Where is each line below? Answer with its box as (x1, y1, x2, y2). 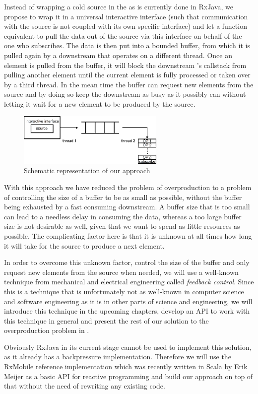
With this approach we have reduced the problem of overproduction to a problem (4, 182, 252, 192)
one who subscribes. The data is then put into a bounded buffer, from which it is (4, 40, 250, 51)
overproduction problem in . (4, 325, 89, 335)
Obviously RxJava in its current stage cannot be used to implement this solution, (4, 341, 252, 352)
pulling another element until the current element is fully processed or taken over (4, 69, 251, 80)
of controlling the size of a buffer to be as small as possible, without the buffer (4, 192, 242, 202)
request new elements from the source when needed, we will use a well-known (4, 266, 239, 277)
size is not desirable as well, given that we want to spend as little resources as (4, 221, 240, 231)
